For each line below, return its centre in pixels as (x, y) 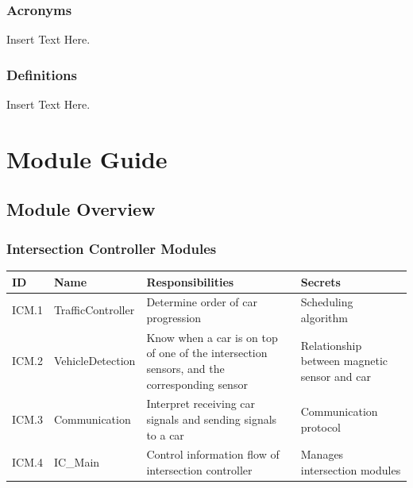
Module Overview (81, 209)
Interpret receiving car (201, 403)
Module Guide (87, 158)
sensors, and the (185, 368)
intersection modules (351, 470)
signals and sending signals (212, 419)
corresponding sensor (197, 384)
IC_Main (77, 462)
